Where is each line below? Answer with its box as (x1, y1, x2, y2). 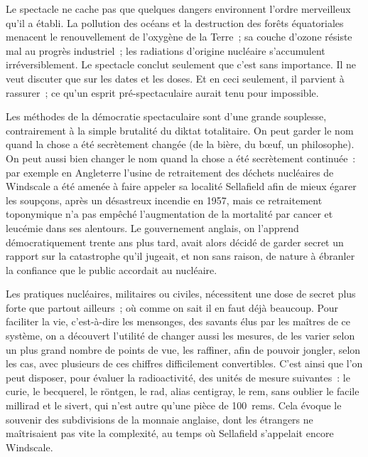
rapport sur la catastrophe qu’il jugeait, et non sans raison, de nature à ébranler (6, 248, 355, 263)
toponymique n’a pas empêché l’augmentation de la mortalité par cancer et (6, 206, 333, 221)
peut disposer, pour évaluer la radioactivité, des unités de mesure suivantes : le (6, 369, 350, 384)
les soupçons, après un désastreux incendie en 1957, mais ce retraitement (6, 192, 323, 207)
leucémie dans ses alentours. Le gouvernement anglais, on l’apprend (6, 220, 299, 235)
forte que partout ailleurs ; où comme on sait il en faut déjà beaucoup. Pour (6, 300, 338, 315)
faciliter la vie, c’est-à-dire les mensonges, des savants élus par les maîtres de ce (6, 314, 350, 329)
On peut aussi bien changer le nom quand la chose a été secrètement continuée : (6, 150, 356, 165)
